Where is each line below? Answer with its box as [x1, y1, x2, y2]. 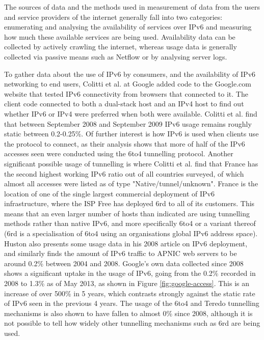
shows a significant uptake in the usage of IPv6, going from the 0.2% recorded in [4, 268, 256, 278]
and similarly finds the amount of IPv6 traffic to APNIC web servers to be [4, 248, 237, 259]
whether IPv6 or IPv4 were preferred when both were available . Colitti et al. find [4, 108, 257, 119]
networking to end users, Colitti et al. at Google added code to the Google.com [4, 78, 251, 89]
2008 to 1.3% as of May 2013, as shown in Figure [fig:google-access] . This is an [4, 278, 250, 289]
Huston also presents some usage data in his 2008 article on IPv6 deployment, [4, 238, 248, 248]
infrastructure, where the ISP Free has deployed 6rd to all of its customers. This [4, 198, 255, 209]
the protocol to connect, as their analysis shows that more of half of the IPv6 [4, 138, 245, 149]
